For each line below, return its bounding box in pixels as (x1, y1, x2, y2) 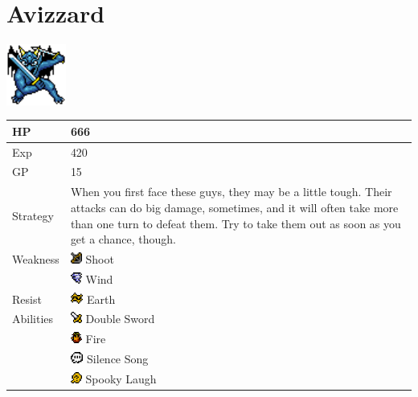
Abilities (12, 310, 54, 327)
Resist (12, 290, 42, 307)
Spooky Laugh (85, 370, 157, 387)
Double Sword (85, 310, 155, 327)
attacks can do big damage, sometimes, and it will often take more (70, 198, 399, 215)
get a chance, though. (70, 231, 176, 248)
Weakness (12, 250, 59, 267)
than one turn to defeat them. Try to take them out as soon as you (70, 215, 401, 231)
